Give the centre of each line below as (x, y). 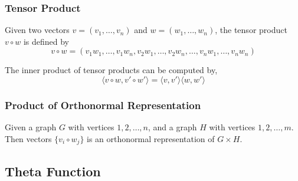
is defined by (46, 41)
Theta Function (53, 171)
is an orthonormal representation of (151, 138)
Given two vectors (37, 30)
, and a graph (173, 127)
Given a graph (31, 127)
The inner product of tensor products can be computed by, (111, 70)
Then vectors (28, 138)
